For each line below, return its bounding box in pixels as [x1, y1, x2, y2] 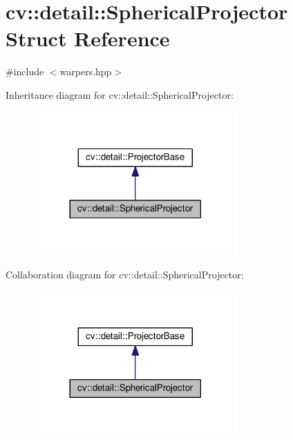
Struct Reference [6, 24, 170, 52]
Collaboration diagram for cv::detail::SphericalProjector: [6, 267, 244, 281]
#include [6, 64, 44, 79]
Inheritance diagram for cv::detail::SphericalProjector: [6, 87, 234, 102]
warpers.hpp [59, 64, 112, 79]
